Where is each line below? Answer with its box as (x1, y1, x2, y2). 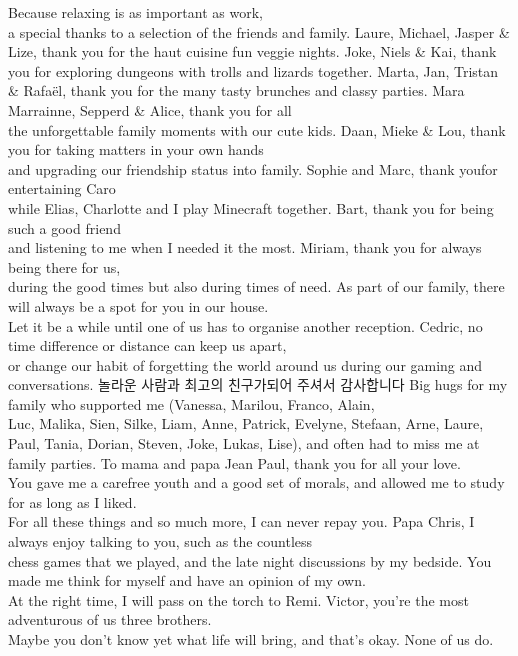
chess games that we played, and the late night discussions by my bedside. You (8, 550, 492, 571)
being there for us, (8, 256, 121, 277)
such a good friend (8, 217, 121, 238)
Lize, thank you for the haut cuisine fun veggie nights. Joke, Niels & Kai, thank (8, 41, 497, 62)
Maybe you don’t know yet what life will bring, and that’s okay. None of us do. (8, 629, 494, 649)
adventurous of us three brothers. (8, 609, 212, 630)
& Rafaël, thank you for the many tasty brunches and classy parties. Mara (8, 80, 465, 101)
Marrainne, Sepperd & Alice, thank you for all (8, 99, 292, 120)
